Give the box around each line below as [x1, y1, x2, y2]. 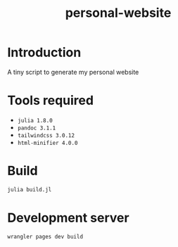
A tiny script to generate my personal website [7, 68, 139, 76]
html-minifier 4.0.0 [17, 139, 78, 146]
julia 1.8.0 [17, 117, 53, 124]
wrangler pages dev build [7, 233, 83, 240]
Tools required [7, 93, 94, 108]
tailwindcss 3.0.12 [17, 132, 75, 139]
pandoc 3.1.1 [17, 125, 56, 132]
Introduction [7, 44, 82, 61]
